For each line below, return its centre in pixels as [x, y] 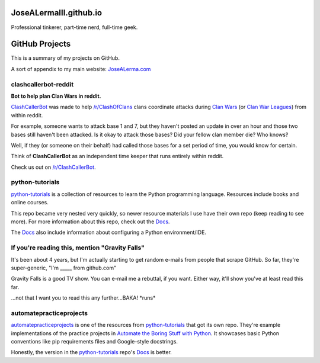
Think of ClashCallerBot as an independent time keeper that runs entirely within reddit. [117, 156]
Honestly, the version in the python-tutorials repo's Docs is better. [91, 352]
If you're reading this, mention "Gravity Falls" [78, 248]
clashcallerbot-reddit [42, 84]
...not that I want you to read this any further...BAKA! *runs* [83, 298]
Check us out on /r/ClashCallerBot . [53, 167]
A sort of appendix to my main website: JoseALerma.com [81, 69]
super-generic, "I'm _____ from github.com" [64, 268]
